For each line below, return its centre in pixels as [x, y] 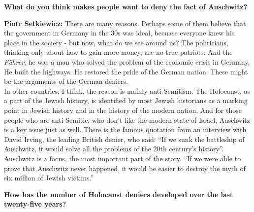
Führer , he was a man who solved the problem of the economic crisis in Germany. [127, 61]
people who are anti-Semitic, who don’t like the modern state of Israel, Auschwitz [127, 120]
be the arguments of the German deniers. [66, 81]
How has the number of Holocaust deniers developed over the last [119, 194]
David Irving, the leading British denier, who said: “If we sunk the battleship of [124, 139]
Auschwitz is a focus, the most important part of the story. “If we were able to [123, 158]
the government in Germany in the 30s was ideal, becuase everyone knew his [119, 33]
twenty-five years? [35, 204]
